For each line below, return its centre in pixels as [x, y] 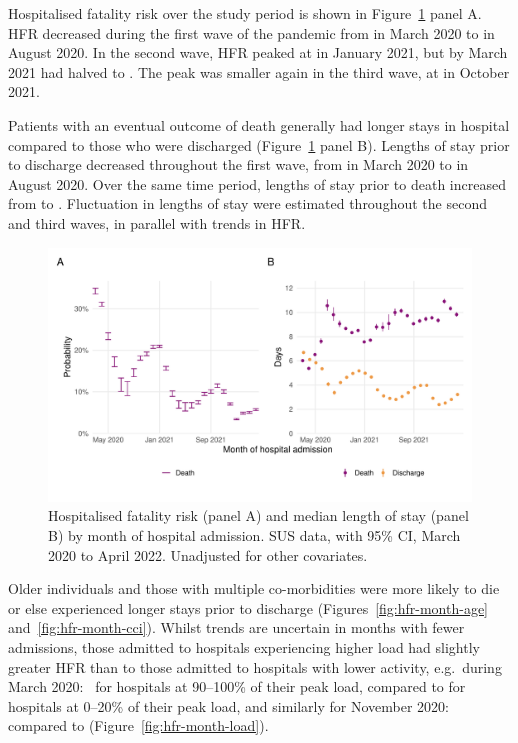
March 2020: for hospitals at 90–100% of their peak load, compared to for [237, 686]
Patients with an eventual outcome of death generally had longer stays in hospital [259, 124]
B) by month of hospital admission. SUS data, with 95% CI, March [254, 534]
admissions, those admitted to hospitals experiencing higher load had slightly [244, 646]
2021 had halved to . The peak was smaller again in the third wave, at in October [259, 71]
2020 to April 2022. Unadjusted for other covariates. [208, 554]
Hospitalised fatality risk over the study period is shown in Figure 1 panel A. [245, 13]
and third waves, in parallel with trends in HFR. [157, 222]
